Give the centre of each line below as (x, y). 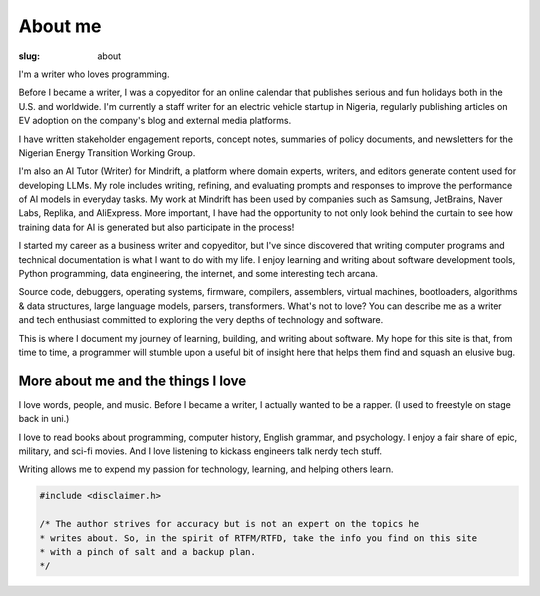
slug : (29, 56)
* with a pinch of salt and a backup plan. (148, 551)
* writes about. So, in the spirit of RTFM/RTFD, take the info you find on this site (258, 538)
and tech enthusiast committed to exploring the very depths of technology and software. (201, 320)
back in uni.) (44, 419)
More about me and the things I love (132, 380)
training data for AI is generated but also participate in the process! (156, 227)
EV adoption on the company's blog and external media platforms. (155, 121)
